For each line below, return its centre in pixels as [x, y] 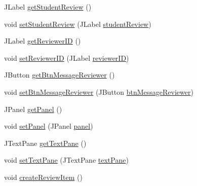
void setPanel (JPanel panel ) [49, 126]
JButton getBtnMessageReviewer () [60, 75]
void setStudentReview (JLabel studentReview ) [78, 24]
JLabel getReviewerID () [43, 41]
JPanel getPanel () [33, 109]
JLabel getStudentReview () [48, 7]
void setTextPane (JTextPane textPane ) [66, 160]
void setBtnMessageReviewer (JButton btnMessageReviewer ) [99, 91]
